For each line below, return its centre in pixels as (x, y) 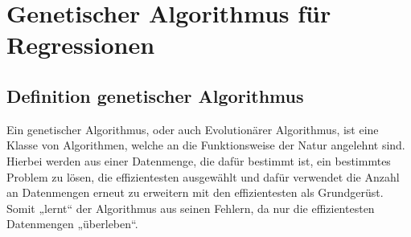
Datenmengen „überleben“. (72, 224)
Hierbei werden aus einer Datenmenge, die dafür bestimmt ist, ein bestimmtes (199, 160)
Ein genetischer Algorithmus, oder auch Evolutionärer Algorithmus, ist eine (193, 129)
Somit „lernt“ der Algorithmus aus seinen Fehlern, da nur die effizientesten (191, 208)
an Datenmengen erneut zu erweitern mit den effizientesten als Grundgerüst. (195, 192)
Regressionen (81, 45)
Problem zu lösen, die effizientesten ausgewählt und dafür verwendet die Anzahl (203, 176)
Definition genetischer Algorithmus (155, 95)
